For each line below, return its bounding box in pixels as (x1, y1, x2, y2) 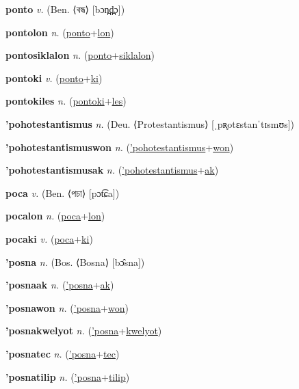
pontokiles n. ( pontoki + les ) (5, 94, 127, 108)
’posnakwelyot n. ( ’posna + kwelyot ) (5, 323, 162, 338)
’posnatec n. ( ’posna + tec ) (5, 346, 120, 360)
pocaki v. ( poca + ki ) (5, 231, 93, 245)
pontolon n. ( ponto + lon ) (5, 25, 114, 39)
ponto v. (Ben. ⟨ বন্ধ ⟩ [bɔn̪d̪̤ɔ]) (5, 2, 125, 16)
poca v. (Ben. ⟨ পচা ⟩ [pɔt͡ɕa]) (5, 185, 120, 200)
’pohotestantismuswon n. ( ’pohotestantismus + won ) (5, 139, 234, 154)
